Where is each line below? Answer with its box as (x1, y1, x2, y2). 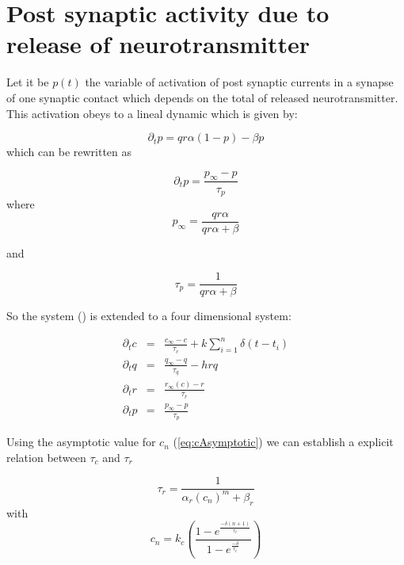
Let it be (6, 74, 49, 90)
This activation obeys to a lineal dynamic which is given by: (6, 105, 298, 121)
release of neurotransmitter (6, 28, 310, 60)
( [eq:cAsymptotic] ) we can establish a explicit (173, 433, 394, 450)
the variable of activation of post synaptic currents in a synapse (85, 74, 394, 90)
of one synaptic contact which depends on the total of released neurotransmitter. (6, 89, 398, 105)
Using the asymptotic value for (6, 433, 156, 450)
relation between (6, 449, 86, 465)
